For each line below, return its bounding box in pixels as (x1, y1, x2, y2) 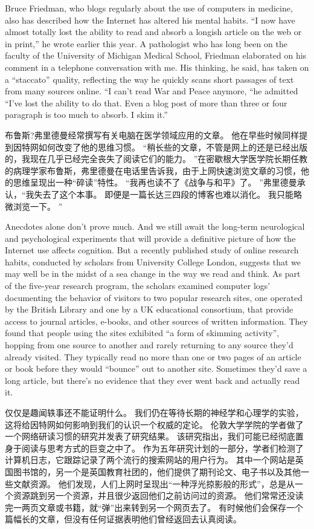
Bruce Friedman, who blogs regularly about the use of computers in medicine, (5, 2, 293, 14)
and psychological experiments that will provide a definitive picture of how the (5, 232, 296, 244)
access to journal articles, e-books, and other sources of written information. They (5, 314, 308, 327)
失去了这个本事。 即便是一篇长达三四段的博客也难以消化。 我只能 (34, 187, 293, 200)
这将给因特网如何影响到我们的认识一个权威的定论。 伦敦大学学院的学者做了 (5, 418, 304, 430)
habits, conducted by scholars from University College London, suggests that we (5, 255, 301, 268)
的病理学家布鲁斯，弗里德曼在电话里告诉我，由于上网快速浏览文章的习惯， (5, 164, 301, 177)
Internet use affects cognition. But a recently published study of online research (5, 244, 299, 256)
